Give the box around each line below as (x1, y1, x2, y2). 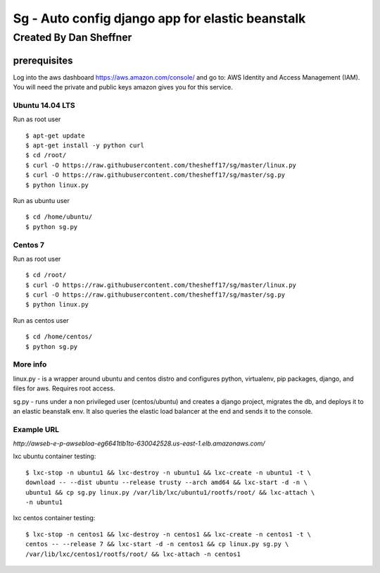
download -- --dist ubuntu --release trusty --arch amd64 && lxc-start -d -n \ (25, 479, 308, 486)
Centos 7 (13, 240, 45, 249)
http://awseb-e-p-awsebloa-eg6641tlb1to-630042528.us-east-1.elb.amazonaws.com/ (13, 439, 265, 448)
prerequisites (13, 54, 73, 66)
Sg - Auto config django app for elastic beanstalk (13, 11, 306, 26)
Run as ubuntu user (13, 196, 70, 204)
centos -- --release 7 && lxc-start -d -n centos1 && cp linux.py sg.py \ (25, 540, 289, 548)
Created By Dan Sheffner (13, 31, 132, 44)
